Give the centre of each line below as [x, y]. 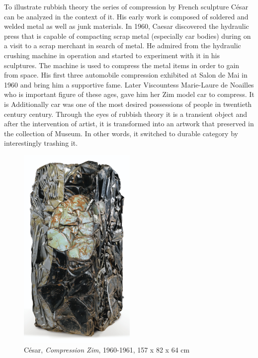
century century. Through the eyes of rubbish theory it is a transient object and [126, 114]
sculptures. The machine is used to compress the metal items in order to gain [122, 65]
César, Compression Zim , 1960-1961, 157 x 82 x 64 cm [107, 350]
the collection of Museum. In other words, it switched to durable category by [121, 133]
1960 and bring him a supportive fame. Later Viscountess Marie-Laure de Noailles [129, 84]
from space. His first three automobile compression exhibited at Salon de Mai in [126, 75]
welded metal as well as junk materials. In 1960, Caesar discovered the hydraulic [127, 26]
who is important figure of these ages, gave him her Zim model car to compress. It [129, 94]
